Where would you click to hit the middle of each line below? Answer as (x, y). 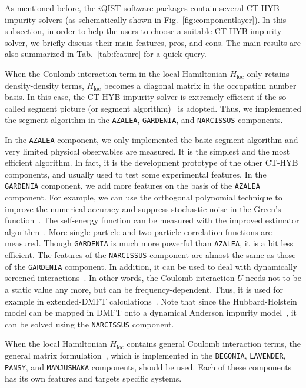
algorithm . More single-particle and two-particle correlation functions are (138, 231)
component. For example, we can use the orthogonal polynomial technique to (144, 197)
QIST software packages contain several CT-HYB (190, 8)
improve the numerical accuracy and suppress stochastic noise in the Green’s (143, 208)
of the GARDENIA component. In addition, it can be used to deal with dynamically (151, 266)
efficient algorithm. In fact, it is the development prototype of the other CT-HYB (152, 163)
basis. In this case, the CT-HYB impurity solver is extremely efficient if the (141, 97)
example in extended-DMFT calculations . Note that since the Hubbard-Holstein (151, 301)
